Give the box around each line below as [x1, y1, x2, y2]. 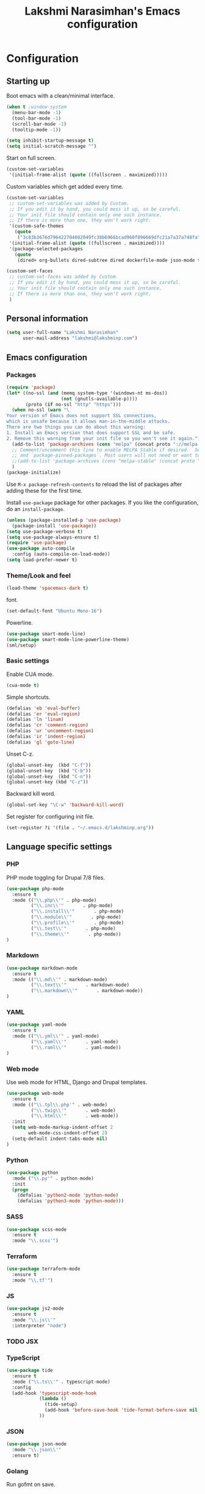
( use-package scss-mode [6, 1226, 67, 1233]
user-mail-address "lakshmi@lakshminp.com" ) [22, 335, 138, 341]
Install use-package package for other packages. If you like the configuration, [6, 499, 199, 506]
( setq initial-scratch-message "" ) [6, 143, 97, 150]
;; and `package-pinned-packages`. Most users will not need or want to [12, 452, 201, 459]
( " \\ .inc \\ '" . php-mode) [31, 902, 113, 909]
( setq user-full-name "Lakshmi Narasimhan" [6, 330, 119, 336]
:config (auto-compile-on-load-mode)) [12, 551, 111, 557]
